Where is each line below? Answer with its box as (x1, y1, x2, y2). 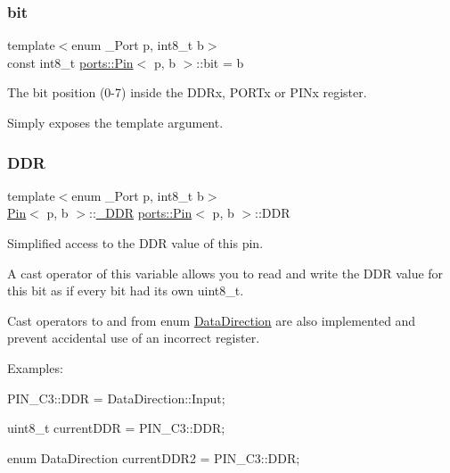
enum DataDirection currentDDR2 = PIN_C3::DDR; (7, 448, 300, 467)
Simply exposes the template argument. (7, 113, 224, 131)
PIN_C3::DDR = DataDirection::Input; (7, 388, 225, 407)
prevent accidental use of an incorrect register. (7, 328, 260, 347)
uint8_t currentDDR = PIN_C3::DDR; (7, 419, 225, 437)
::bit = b (196, 53, 244, 71)
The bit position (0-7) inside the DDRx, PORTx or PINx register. (7, 83, 367, 102)
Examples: (7, 358, 63, 377)
